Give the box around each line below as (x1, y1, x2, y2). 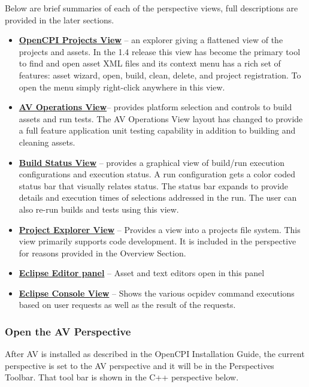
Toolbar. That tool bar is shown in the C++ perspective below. (5, 371, 239, 383)
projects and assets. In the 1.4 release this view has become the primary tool (19, 45, 301, 58)
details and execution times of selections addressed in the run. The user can (19, 191, 297, 204)
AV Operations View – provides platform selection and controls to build (19, 101, 292, 113)
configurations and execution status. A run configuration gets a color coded (19, 168, 296, 180)
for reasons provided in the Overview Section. (19, 246, 186, 259)
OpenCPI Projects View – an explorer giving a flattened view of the (19, 34, 283, 46)
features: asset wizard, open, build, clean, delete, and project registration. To (19, 68, 301, 81)
